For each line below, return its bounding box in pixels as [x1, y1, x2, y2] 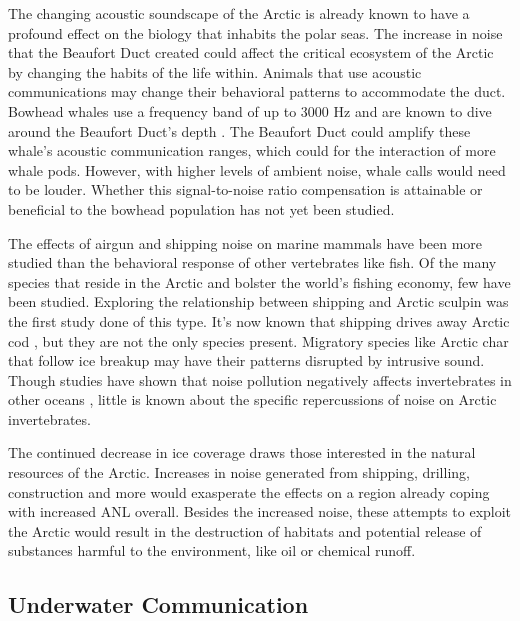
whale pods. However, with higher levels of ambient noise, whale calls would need [8, 159, 506, 180]
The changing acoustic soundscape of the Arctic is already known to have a [8, 3, 470, 23]
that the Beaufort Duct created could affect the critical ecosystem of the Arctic [8, 42, 494, 63]
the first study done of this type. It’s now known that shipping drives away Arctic [8, 310, 510, 331]
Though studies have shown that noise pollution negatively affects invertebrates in [8, 369, 512, 390]
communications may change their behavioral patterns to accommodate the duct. [8, 81, 506, 102]
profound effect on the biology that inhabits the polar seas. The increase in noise [8, 22, 503, 43]
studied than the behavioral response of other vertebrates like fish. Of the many [8, 252, 497, 273]
